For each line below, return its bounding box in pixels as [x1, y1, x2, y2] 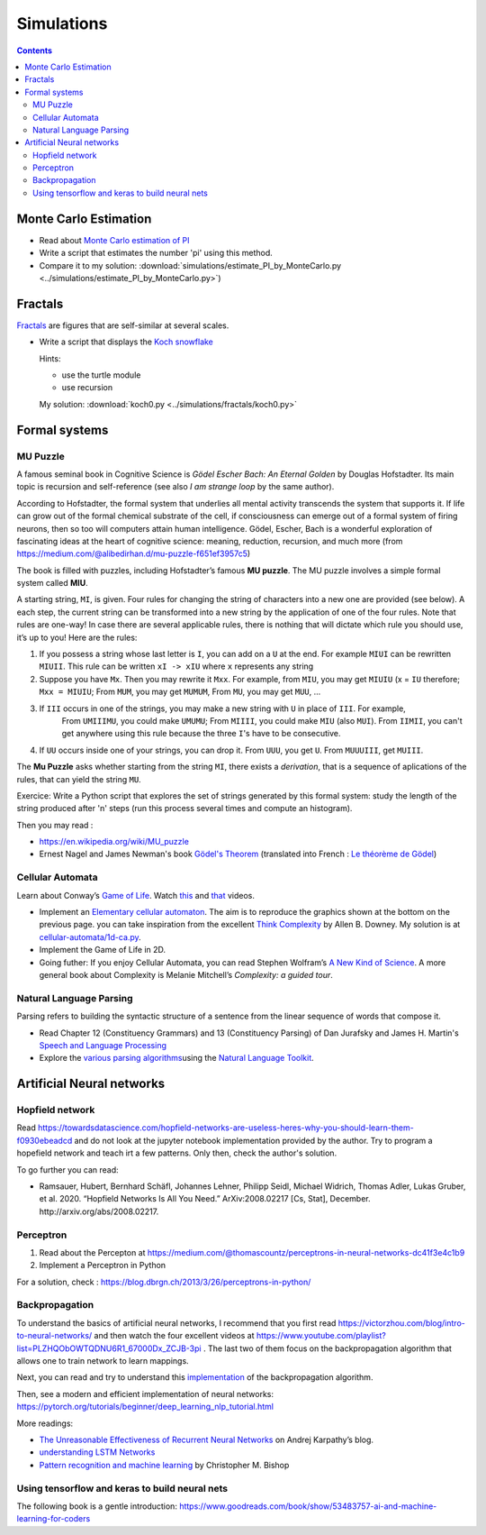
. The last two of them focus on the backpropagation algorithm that [202, 1343, 452, 1354]
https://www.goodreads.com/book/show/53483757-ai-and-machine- [178, 1501, 437, 1512]
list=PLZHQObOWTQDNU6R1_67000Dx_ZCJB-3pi [16, 1343, 202, 1354]
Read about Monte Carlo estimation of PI [39, 234, 190, 245]
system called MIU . [16, 578, 89, 589]
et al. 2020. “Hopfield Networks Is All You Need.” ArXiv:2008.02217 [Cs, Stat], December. [39, 1193, 371, 1204]
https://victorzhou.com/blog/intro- [337, 1317, 465, 1329]
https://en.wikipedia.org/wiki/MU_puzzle [39, 836, 189, 847]
